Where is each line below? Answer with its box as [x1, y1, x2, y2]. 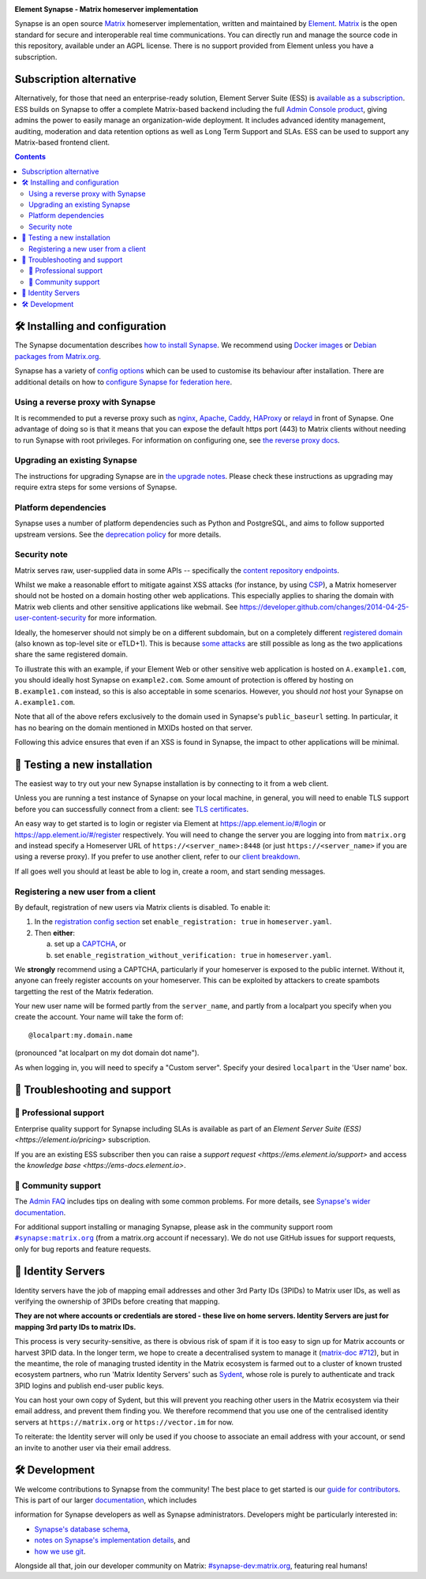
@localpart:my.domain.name [28, 1031, 133, 1039]
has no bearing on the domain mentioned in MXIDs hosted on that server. [14, 723, 252, 732]
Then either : [34, 928, 75, 937]
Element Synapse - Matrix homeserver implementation [14, 5, 199, 13]
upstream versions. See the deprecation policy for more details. [14, 529, 222, 539]
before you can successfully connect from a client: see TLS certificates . [14, 804, 248, 814]
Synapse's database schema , [34, 1524, 130, 1534]
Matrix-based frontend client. [14, 138, 110, 148]
